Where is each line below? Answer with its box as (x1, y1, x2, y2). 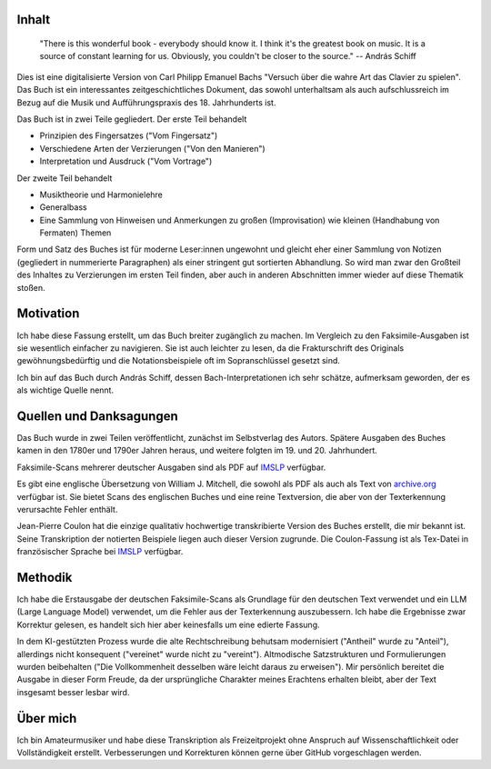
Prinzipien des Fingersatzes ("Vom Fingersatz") (39, 130, 218, 141)
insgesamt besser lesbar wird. (16, 686, 130, 697)
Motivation (16, 305, 80, 322)
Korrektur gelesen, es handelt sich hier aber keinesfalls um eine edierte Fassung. (16, 619, 320, 630)
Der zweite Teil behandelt (16, 173, 113, 184)
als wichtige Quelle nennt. (16, 384, 114, 395)
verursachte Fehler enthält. (16, 504, 118, 514)
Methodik (16, 569, 73, 585)
